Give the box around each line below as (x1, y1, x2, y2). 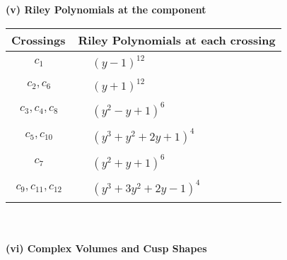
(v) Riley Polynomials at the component (6, 2, 206, 16)
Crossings (11, 31, 66, 48)
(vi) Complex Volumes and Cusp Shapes (6, 241, 207, 256)
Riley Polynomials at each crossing (78, 31, 276, 48)
